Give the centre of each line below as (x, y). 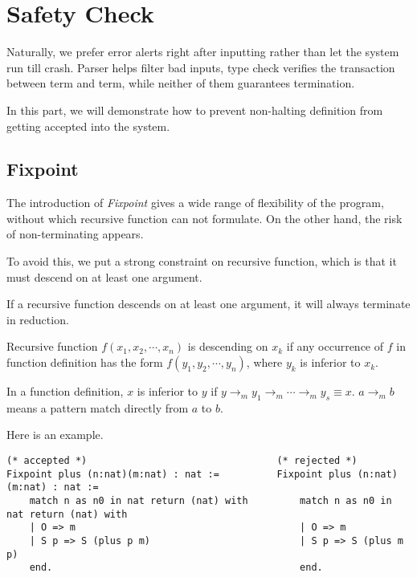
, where (264, 362)
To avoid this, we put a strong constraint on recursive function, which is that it (202, 261)
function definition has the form (85, 362)
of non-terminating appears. (75, 234)
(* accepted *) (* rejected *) (182, 461)
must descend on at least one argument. (104, 276)
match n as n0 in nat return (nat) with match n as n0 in (211, 501)
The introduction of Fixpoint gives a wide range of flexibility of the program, (195, 203)
